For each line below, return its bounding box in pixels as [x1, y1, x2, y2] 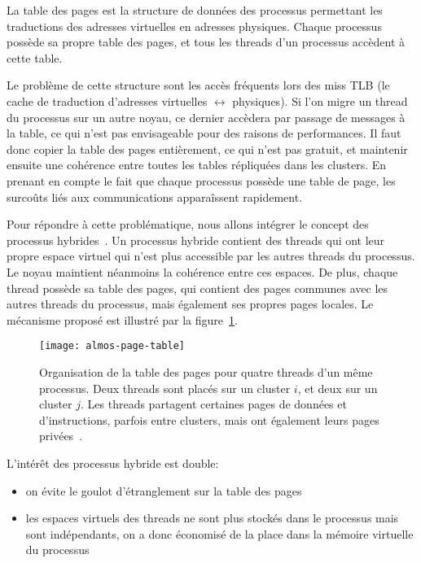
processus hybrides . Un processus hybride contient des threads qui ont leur [7, 231, 385, 248]
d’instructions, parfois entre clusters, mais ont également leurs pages [39, 411, 379, 428]
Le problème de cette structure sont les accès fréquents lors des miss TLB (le [7, 76, 390, 94]
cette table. [7, 49, 63, 66]
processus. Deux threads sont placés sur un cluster [39, 379, 291, 396]
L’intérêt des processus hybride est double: [7, 454, 219, 471]
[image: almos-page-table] [39, 340, 185, 352]
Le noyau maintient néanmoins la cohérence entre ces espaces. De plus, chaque [7, 263, 398, 280]
